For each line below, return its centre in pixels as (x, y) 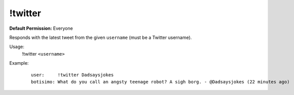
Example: (19, 63)
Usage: (17, 47)
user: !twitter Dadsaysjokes (72, 75)
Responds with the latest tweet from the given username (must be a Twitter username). (101, 37)
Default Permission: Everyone (41, 28)
